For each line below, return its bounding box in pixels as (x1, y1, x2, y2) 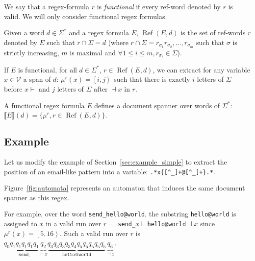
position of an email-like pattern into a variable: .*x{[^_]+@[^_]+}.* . (4, 166, 215, 176)
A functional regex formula (4, 100, 85, 110)
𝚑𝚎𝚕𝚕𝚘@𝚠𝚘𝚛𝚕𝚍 (62, 252, 91, 257)
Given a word (4, 27, 45, 38)
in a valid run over (46, 218, 102, 228)
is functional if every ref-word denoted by (97, 1, 221, 11)
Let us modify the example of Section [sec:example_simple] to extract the (4, 156, 227, 166)
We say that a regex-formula (4, 1, 89, 11)
